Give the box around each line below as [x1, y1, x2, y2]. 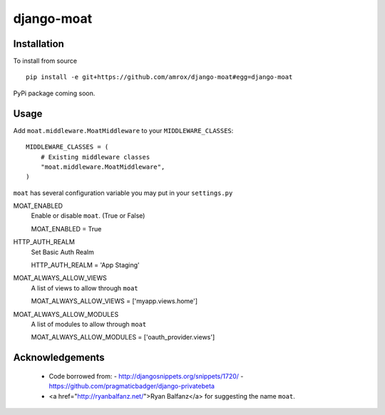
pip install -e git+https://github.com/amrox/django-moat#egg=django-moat [26, 73, 293, 81]
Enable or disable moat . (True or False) [31, 211, 145, 220]
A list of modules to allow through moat [31, 320, 147, 328]
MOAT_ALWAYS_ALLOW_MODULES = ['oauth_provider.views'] [31, 333, 215, 342]
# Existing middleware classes [40, 153, 150, 161]
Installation [13, 38, 64, 50]
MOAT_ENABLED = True [31, 224, 102, 233]
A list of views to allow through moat [31, 283, 138, 292]
